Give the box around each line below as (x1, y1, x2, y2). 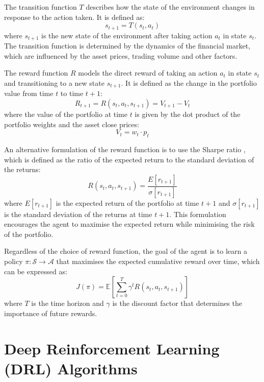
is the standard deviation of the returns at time (4, 208, 152, 219)
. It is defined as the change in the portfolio (121, 77, 257, 88)
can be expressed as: (4, 266, 67, 276)
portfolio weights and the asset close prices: (4, 118, 139, 129)
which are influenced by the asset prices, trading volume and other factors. (4, 50, 237, 61)
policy (4, 255, 23, 266)
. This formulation (169, 208, 226, 219)
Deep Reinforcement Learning (4, 338, 220, 359)
